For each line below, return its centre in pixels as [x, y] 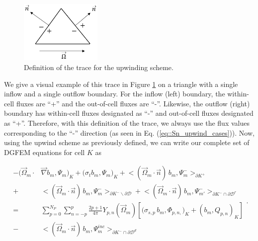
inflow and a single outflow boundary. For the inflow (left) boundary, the [115, 94]
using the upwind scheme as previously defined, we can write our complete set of [127, 142]
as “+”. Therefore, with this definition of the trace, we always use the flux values [127, 122]
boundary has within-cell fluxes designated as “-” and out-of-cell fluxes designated [129, 113]
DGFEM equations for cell [44, 152]
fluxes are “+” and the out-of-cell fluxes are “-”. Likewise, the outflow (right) [133, 103]
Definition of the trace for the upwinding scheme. [99, 67]
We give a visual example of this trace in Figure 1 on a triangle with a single [121, 84]
